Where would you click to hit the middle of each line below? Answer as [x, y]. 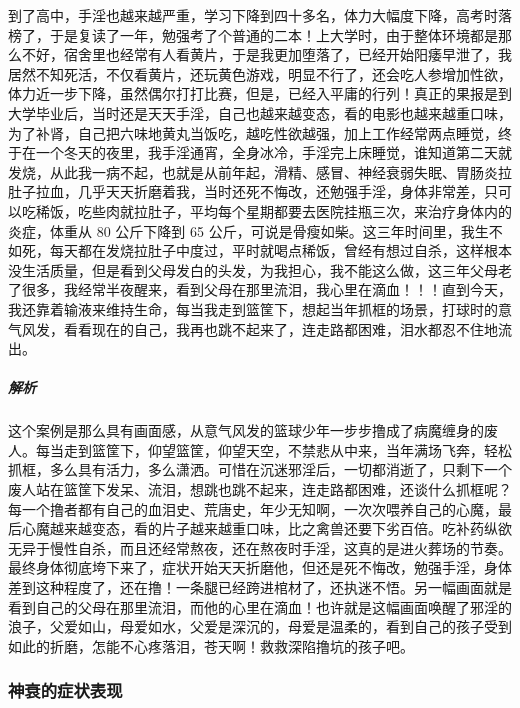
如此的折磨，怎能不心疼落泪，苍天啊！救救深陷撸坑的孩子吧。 [211, 645]
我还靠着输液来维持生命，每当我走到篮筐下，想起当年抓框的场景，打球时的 [253, 308]
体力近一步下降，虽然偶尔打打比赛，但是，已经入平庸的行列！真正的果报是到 [260, 93]
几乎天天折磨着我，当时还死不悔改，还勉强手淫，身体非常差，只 [287, 191]
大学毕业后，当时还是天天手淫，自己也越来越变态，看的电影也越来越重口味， [260, 112]
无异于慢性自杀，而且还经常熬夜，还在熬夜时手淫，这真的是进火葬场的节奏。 [260, 547]
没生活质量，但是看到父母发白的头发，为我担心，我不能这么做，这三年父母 [253, 269]
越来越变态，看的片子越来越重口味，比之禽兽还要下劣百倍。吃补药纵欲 [280, 528]
